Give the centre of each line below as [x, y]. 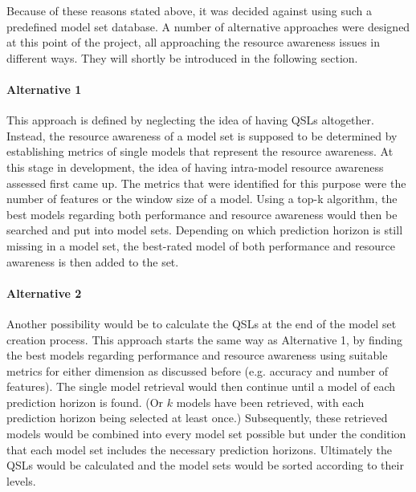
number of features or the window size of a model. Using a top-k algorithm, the [202, 199]
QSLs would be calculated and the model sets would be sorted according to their [205, 465]
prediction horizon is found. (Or [85, 402]
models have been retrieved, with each [270, 402]
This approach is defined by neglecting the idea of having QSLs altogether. [190, 120]
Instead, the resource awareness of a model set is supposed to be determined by [202, 135]
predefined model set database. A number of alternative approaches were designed [208, 26]
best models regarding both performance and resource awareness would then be [202, 214]
